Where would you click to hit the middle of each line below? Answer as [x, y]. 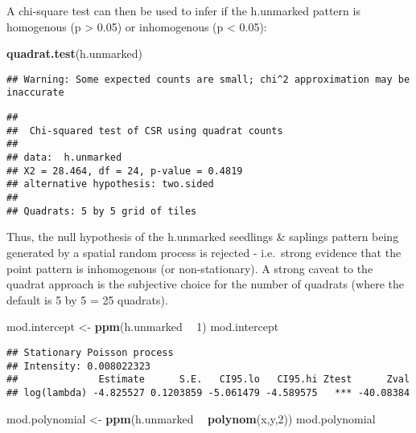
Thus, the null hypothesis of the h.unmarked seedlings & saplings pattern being [203, 237]
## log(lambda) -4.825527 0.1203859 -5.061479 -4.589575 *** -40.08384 [208, 392]
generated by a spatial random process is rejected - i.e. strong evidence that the [204, 252]
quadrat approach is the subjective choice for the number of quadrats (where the [205, 284]
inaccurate [35, 93]
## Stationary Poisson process [90, 352]
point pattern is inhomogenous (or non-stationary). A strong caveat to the [190, 268]
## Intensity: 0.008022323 [78, 366]
